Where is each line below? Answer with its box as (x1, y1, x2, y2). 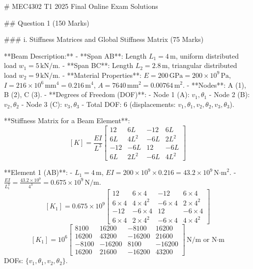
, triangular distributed (168, 60, 237, 70)
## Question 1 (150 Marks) (4, 17, 89, 28)
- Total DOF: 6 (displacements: (82, 99, 176, 109)
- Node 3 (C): (21, 99, 62, 109)
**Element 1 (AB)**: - (4, 167, 73, 177)
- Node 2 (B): (209, 89, 250, 100)
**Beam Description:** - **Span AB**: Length (4, 50, 147, 61)
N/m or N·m (186, 236, 225, 243)
